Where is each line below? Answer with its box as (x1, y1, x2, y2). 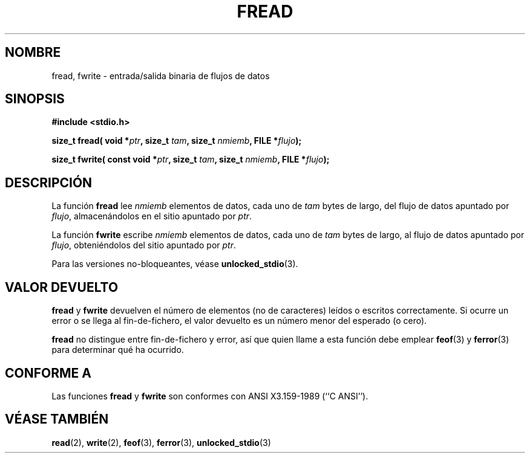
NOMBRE (5, 45, 61, 60)
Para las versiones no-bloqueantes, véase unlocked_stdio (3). (51, 259, 298, 269)
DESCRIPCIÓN (5, 175, 93, 190)
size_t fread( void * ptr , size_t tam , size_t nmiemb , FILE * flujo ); (51, 135, 302, 146)
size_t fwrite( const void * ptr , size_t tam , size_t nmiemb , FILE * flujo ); (51, 154, 330, 165)
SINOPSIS (5, 91, 65, 107)
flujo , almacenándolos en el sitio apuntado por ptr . (51, 211, 252, 222)
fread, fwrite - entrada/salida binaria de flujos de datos (51, 70, 270, 81)
